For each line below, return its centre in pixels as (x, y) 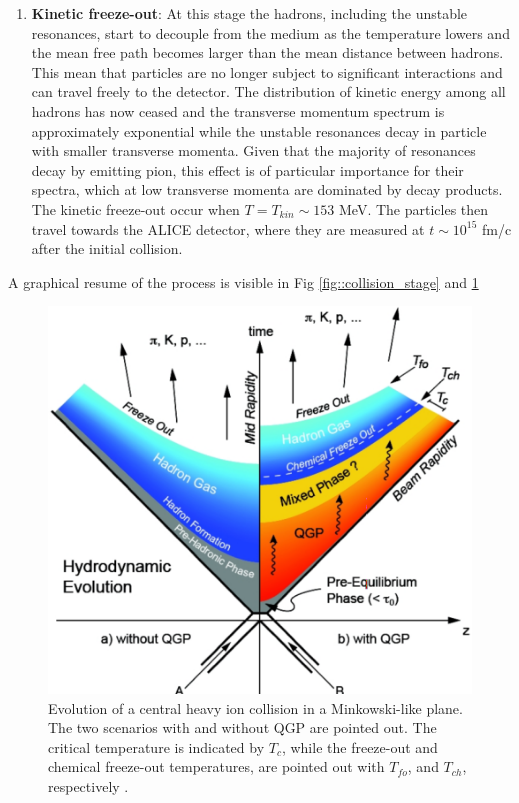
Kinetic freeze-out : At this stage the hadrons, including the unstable (249, 13)
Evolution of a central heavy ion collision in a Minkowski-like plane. (255, 707)
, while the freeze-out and (359, 746)
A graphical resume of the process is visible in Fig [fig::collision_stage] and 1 (243, 281)
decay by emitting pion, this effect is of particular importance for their (247, 169)
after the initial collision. (107, 248)
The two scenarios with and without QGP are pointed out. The (242, 727)
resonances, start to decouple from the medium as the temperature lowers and (270, 32)
